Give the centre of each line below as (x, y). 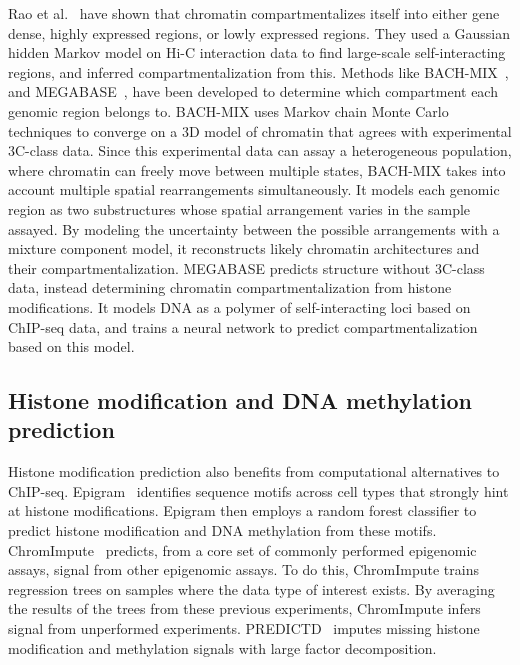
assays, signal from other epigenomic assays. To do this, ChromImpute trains (243, 569)
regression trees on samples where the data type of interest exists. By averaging (251, 588)
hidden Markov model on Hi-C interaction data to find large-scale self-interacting (257, 52)
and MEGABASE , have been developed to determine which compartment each (253, 91)
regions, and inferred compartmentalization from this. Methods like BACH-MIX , (258, 71)
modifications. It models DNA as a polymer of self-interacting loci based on (239, 306)
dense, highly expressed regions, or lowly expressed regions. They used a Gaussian (259, 32)
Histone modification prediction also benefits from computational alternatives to (254, 471)
